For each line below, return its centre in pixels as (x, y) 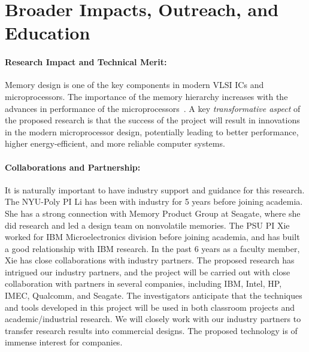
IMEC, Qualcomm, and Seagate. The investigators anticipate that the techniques (154, 295)
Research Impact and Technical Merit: (86, 62)
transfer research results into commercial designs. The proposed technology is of (151, 330)
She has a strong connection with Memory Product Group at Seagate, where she (153, 213)
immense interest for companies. (64, 342)
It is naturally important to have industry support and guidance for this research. (155, 189)
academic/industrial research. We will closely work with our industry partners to (153, 319)
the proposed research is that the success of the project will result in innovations (152, 120)
